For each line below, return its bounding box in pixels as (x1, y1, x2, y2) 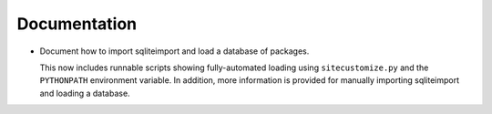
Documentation (16, 14, 138, 34)
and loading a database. (39, 88, 131, 98)
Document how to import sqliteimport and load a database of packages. (39, 46, 310, 57)
